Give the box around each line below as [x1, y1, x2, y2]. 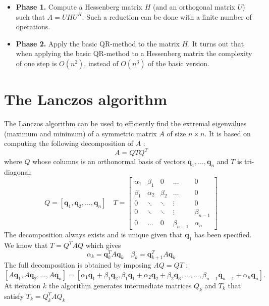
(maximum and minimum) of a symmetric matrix [4, 128, 157, 138]
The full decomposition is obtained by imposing [4, 260, 151, 270]
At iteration [4, 280, 41, 290]
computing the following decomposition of [4, 138, 133, 148]
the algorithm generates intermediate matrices [49, 280, 192, 290]
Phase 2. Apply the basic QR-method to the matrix [16, 38, 180, 48]
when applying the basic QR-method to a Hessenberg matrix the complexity [16, 48, 252, 59]
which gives [85, 239, 121, 250]
